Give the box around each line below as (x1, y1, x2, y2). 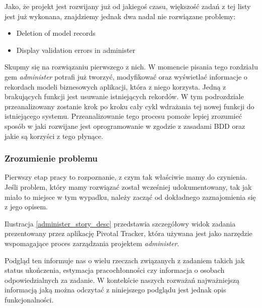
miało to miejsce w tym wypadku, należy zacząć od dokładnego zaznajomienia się (5, 191, 256, 202)
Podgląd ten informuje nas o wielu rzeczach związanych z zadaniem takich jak (5, 255, 245, 265)
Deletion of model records (16, 28, 96, 38)
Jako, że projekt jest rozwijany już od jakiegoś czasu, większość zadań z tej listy (5, 1, 251, 11)
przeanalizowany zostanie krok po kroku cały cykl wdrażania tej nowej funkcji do (5, 101, 254, 111)
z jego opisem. (5, 201, 48, 212)
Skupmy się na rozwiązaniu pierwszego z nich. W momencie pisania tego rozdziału (5, 61, 258, 72)
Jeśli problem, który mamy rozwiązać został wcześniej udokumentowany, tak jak (5, 181, 252, 192)
